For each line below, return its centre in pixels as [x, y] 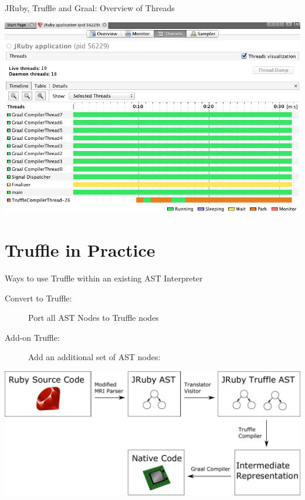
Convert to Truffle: [38, 298]
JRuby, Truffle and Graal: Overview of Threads [90, 8]
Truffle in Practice [80, 250]
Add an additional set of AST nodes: [94, 357]
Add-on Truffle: [32, 337]
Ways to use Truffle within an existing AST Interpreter [104, 278]
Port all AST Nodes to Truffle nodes [94, 318]
